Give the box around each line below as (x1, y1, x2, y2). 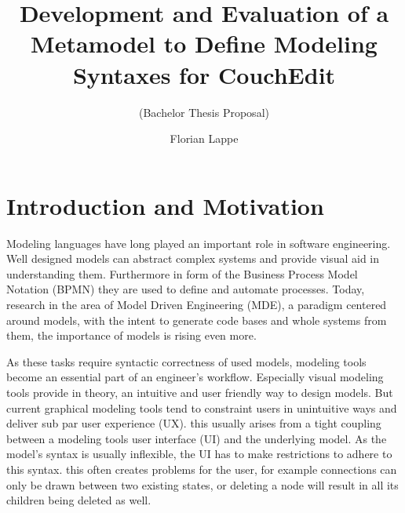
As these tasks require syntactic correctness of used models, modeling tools (6, 353, 367, 369)
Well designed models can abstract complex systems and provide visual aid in (6, 250, 380, 267)
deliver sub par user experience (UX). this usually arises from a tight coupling (6, 415, 381, 431)
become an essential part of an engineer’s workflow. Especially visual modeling (6, 369, 384, 385)
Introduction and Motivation (6, 189, 324, 221)
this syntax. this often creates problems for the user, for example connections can (6, 460, 397, 477)
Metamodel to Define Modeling (31, 27, 378, 60)
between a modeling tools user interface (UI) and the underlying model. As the (6, 430, 387, 446)
